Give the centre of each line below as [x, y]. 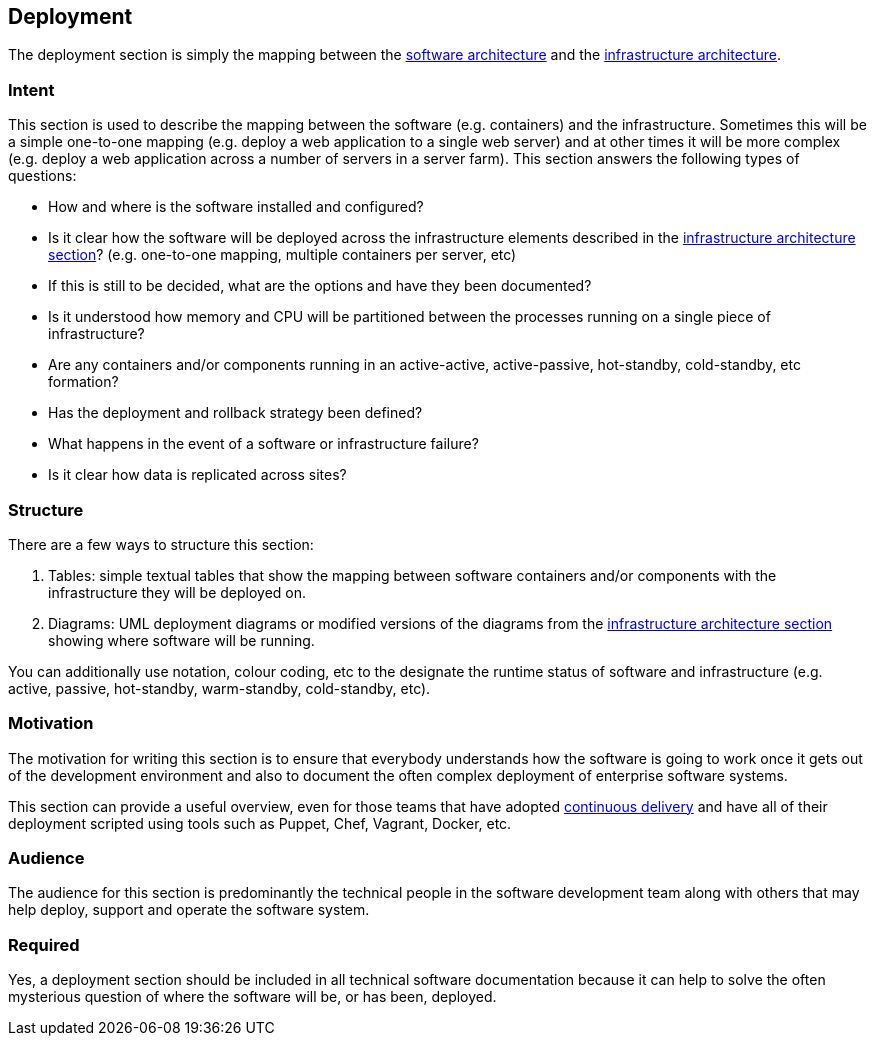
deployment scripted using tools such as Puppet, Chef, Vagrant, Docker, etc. [260, 823]
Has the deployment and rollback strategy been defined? [235, 413]
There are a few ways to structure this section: [161, 544]
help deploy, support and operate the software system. [189, 910]
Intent [31, 89]
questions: [42, 176]
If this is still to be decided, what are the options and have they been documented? [320, 286]
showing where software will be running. [181, 640]
